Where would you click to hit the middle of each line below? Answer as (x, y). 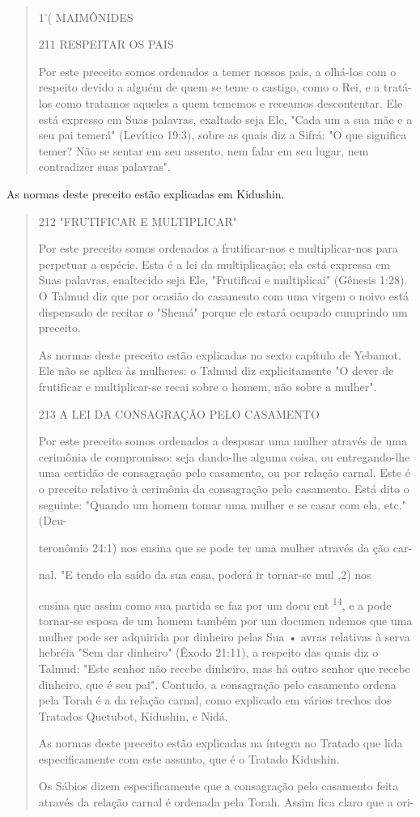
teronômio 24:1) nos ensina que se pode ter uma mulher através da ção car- (225, 547)
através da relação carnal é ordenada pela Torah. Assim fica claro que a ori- (226, 802)
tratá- (398, 87)
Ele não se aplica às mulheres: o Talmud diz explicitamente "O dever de (216, 370)
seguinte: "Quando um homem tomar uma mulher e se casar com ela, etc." (222, 504)
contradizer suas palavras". (104, 166)
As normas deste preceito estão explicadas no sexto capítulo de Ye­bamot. (220, 354)
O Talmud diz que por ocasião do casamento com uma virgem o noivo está (223, 295)
